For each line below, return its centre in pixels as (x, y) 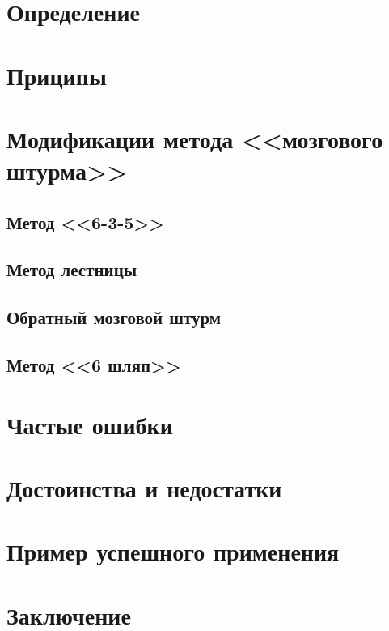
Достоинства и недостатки (144, 488)
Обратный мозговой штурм (114, 317)
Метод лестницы (72, 269)
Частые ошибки (90, 424)
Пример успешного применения (173, 551)
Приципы (57, 75)
